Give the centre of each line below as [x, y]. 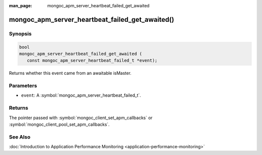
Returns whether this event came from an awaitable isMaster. [70, 73]
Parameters [23, 86]
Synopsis [20, 34]
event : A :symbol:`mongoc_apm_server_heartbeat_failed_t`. [81, 95]
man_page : [21, 6]
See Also [20, 137]
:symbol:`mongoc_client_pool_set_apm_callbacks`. [59, 124]
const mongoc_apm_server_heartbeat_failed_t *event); [92, 60]
